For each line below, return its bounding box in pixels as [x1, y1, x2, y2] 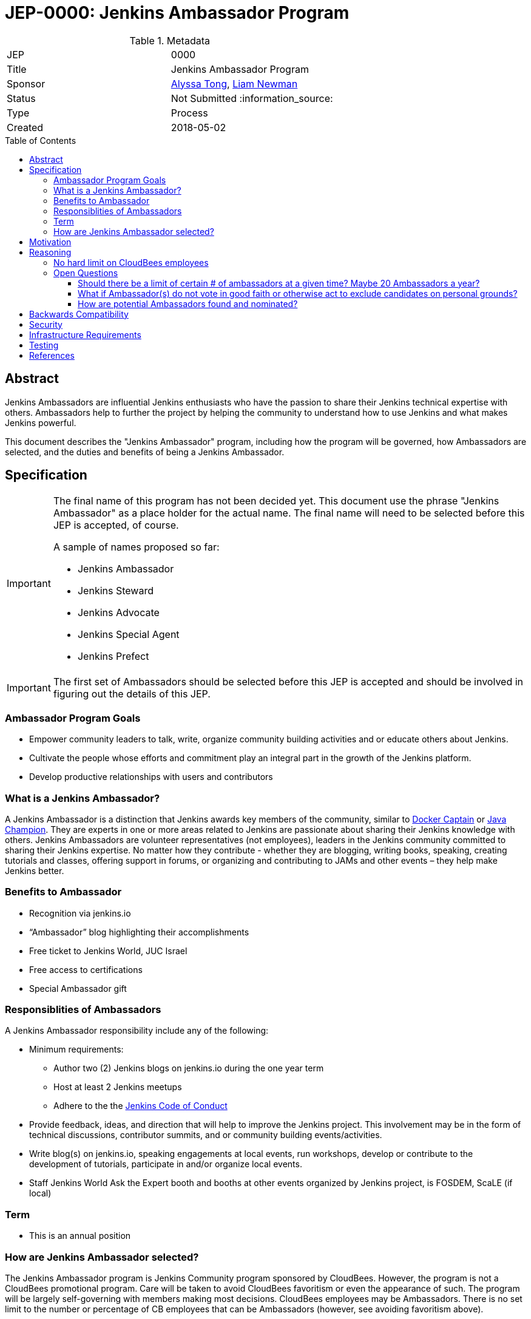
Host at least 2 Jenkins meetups [53, 1082, 182, 1093]
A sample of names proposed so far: [53, 541, 220, 554]
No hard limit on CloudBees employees [53, 257, 209, 268]
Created [7, 121, 44, 134]
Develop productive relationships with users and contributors [29, 771, 273, 782]
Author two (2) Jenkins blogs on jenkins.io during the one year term [53, 1063, 324, 1074]
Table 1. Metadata [129, 34, 210, 47]
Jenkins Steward [77, 585, 154, 597]
